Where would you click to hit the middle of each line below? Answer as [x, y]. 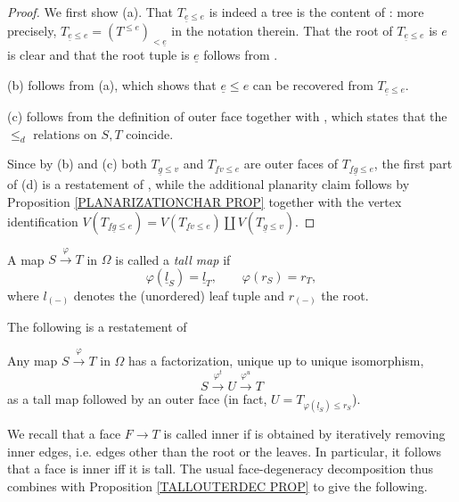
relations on [65, 133]
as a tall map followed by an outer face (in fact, [137, 398]
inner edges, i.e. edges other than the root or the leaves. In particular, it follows [225, 451]
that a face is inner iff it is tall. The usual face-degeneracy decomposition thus [220, 469]
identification [43, 221]
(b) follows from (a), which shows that [112, 84]
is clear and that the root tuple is [98, 55]
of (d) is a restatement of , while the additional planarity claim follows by [209, 184]
